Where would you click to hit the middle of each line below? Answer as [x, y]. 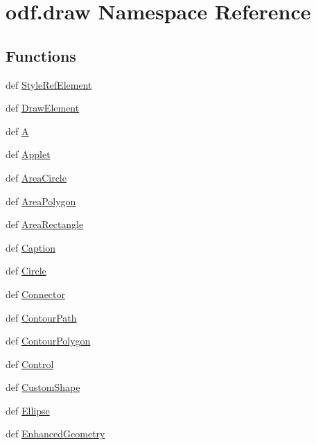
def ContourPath [41, 317]
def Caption [30, 247]
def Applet [28, 154]
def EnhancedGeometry [55, 434]
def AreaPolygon [41, 201]
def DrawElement [43, 108]
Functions [41, 55]
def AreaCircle [36, 177]
